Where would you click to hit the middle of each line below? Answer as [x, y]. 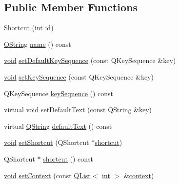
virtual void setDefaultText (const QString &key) [78, 110]
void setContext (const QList [47, 175]
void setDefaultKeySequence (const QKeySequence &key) [90, 60]
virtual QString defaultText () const [58, 126]
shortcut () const [68, 158]
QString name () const [38, 44]
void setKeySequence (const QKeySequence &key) [79, 76]
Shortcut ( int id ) [29, 28]
